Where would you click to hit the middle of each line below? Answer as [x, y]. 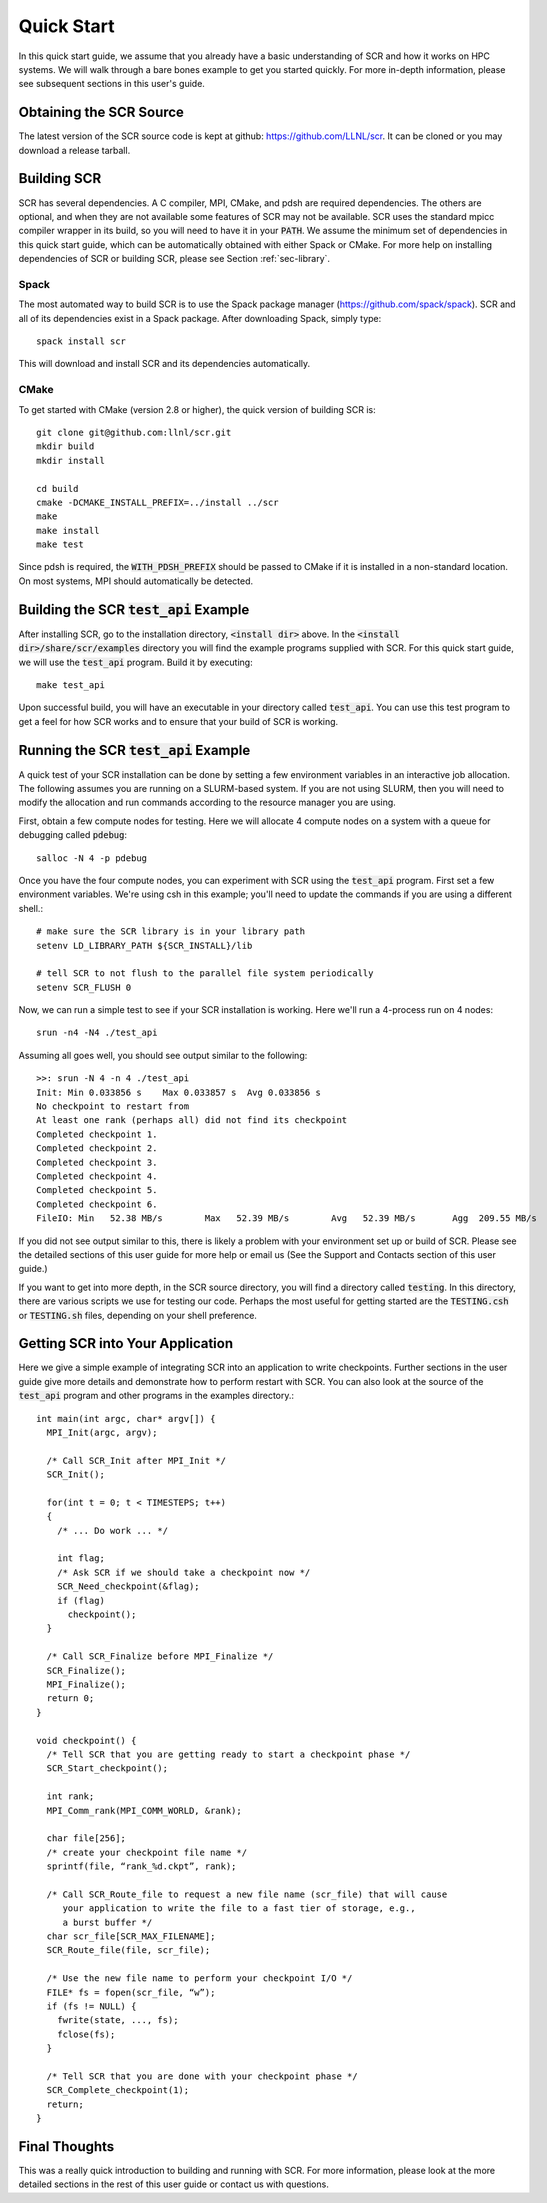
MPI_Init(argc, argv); [102, 1432]
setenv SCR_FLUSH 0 [84, 987]
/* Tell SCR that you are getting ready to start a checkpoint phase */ [228, 1754]
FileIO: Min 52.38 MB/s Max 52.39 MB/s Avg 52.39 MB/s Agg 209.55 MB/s [286, 1218]
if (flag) [80, 1600]
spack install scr [81, 341]
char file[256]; [86, 1838]
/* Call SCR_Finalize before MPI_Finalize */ [160, 1656]
